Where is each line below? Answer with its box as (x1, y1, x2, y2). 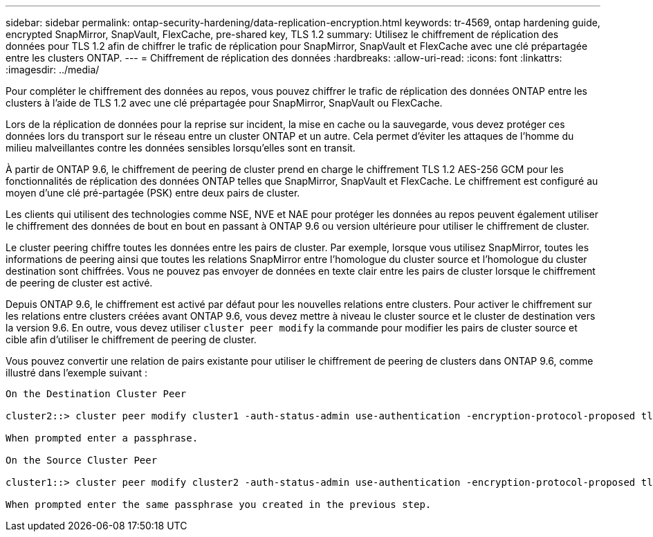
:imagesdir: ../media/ (6, 64, 100, 75)
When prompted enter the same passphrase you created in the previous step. (6, 499, 432, 510)
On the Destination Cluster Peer (6, 388, 187, 399)
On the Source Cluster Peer (6, 455, 158, 466)
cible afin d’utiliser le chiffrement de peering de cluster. (6, 334, 257, 345)
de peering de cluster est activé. (6, 277, 153, 289)
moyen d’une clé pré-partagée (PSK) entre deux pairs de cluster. (6, 187, 300, 199)
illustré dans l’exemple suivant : (6, 367, 147, 379)
